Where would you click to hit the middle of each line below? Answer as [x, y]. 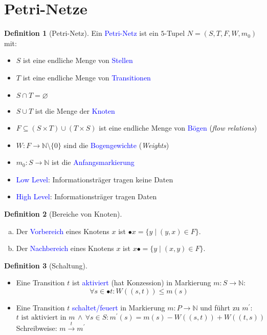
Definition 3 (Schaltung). [46, 265]
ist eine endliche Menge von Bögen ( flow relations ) [178, 128]
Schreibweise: [37, 328]
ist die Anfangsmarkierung [93, 162]
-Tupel [175, 33]
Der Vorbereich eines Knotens [63, 231]
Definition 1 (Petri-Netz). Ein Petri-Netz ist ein [81, 33]
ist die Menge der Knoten [75, 110]
